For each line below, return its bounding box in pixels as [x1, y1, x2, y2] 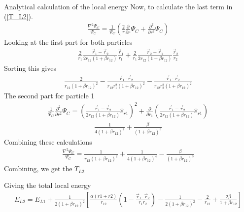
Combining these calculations [4, 136, 92, 147]
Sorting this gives [4, 63, 56, 73]
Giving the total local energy [4, 180, 91, 190]
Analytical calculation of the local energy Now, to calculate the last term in [4, 1, 233, 11]
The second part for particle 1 [4, 91, 95, 101]
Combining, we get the [4, 163, 72, 174]
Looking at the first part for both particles [4, 37, 133, 47]
